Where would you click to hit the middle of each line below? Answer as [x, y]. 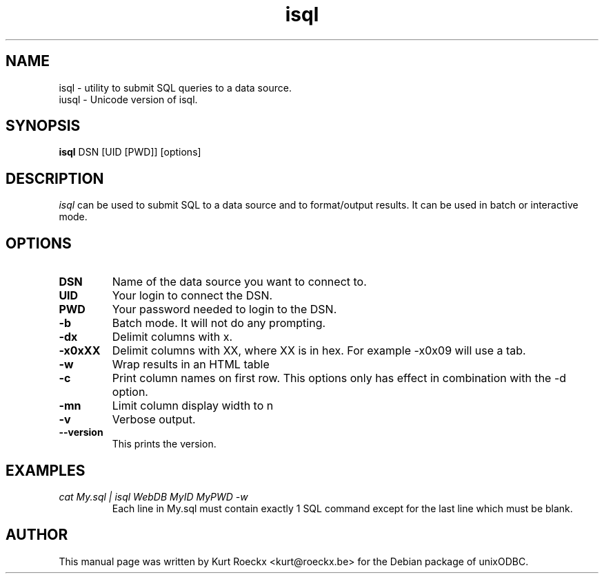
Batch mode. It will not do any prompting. [219, 323]
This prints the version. [164, 444]
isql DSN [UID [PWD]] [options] [130, 152]
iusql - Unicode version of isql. [128, 99]
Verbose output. [154, 420]
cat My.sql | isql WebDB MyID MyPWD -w [153, 496]
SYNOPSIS [43, 126]
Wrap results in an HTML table [191, 365]
